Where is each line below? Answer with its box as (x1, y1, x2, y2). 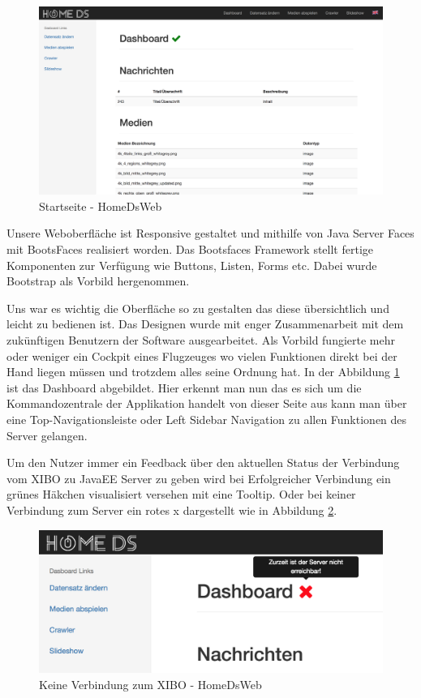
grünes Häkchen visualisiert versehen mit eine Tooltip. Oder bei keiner (6, 486, 356, 503)
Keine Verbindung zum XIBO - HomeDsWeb (39, 675, 262, 692)
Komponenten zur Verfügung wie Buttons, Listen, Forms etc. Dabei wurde (6, 256, 377, 273)
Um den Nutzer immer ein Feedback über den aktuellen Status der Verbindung (6, 454, 400, 471)
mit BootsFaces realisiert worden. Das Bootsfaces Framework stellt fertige (6, 241, 374, 258)
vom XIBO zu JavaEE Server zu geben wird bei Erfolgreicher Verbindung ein (6, 469, 391, 486)
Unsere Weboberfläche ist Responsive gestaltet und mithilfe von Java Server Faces (6, 225, 415, 242)
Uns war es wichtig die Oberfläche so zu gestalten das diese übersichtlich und (6, 299, 389, 316)
